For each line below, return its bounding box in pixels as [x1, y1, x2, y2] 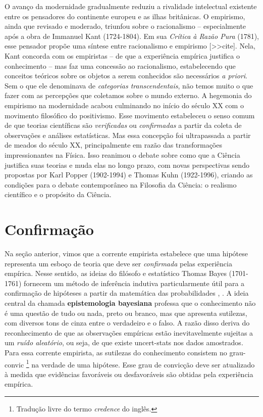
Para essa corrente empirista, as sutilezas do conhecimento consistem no [5, 347, 227, 357]
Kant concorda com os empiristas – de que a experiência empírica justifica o [5, 50, 240, 61]
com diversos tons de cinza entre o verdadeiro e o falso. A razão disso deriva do [5, 317, 250, 328]
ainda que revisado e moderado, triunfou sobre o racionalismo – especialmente [5, 21, 246, 31]
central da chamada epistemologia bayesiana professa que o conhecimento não [5, 297, 256, 308]
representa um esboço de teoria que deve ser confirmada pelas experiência [5, 258, 232, 268]
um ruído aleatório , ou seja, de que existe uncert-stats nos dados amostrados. [5, 337, 243, 348]
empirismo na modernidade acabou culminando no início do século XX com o [5, 100, 244, 110]
